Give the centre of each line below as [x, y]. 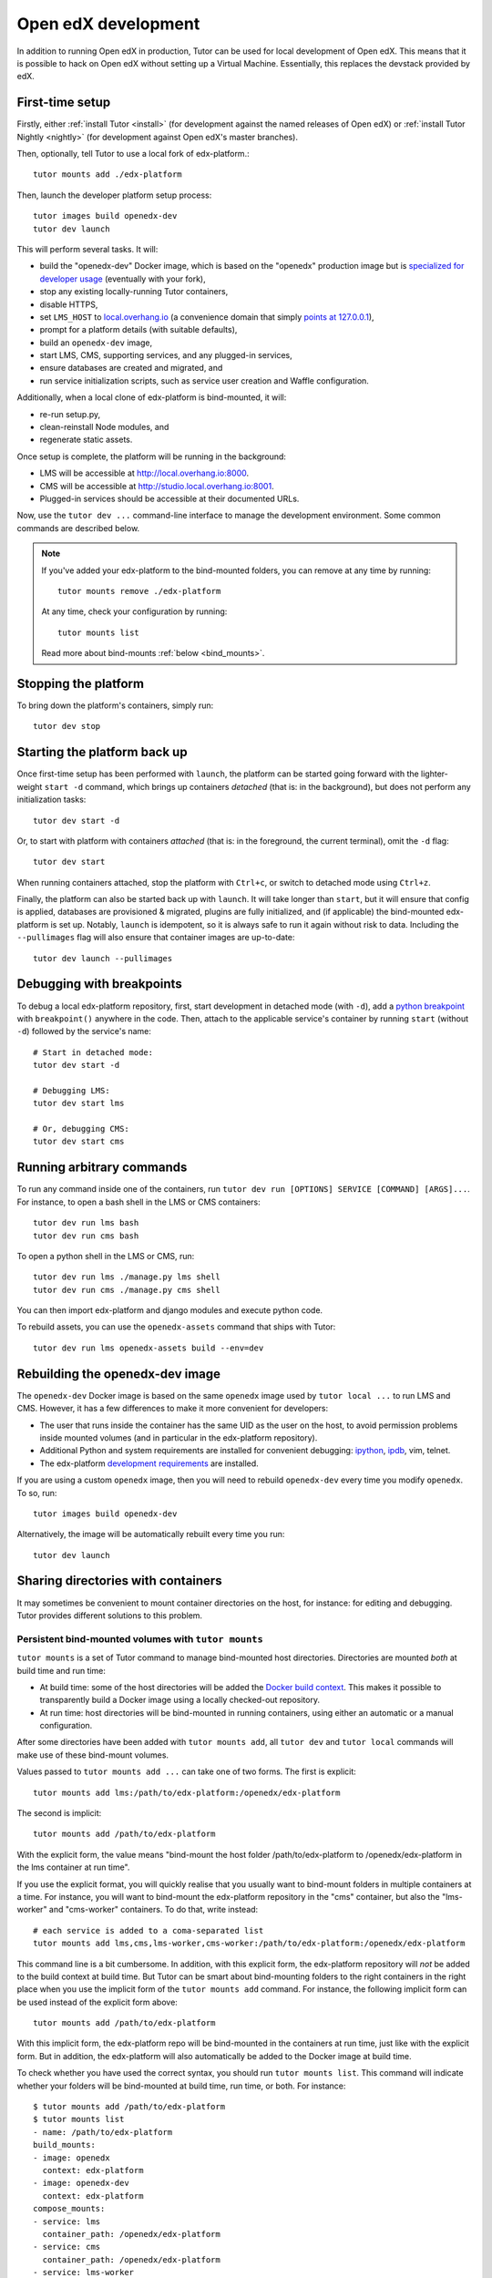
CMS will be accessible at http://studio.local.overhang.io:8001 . [157, 486]
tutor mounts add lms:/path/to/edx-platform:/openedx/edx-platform [187, 1792]
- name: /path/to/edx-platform [103, 2132]
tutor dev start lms [79, 1103]
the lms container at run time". [73, 1867]
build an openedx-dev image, [96, 343]
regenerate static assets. [86, 440]
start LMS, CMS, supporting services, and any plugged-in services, [166, 355]
